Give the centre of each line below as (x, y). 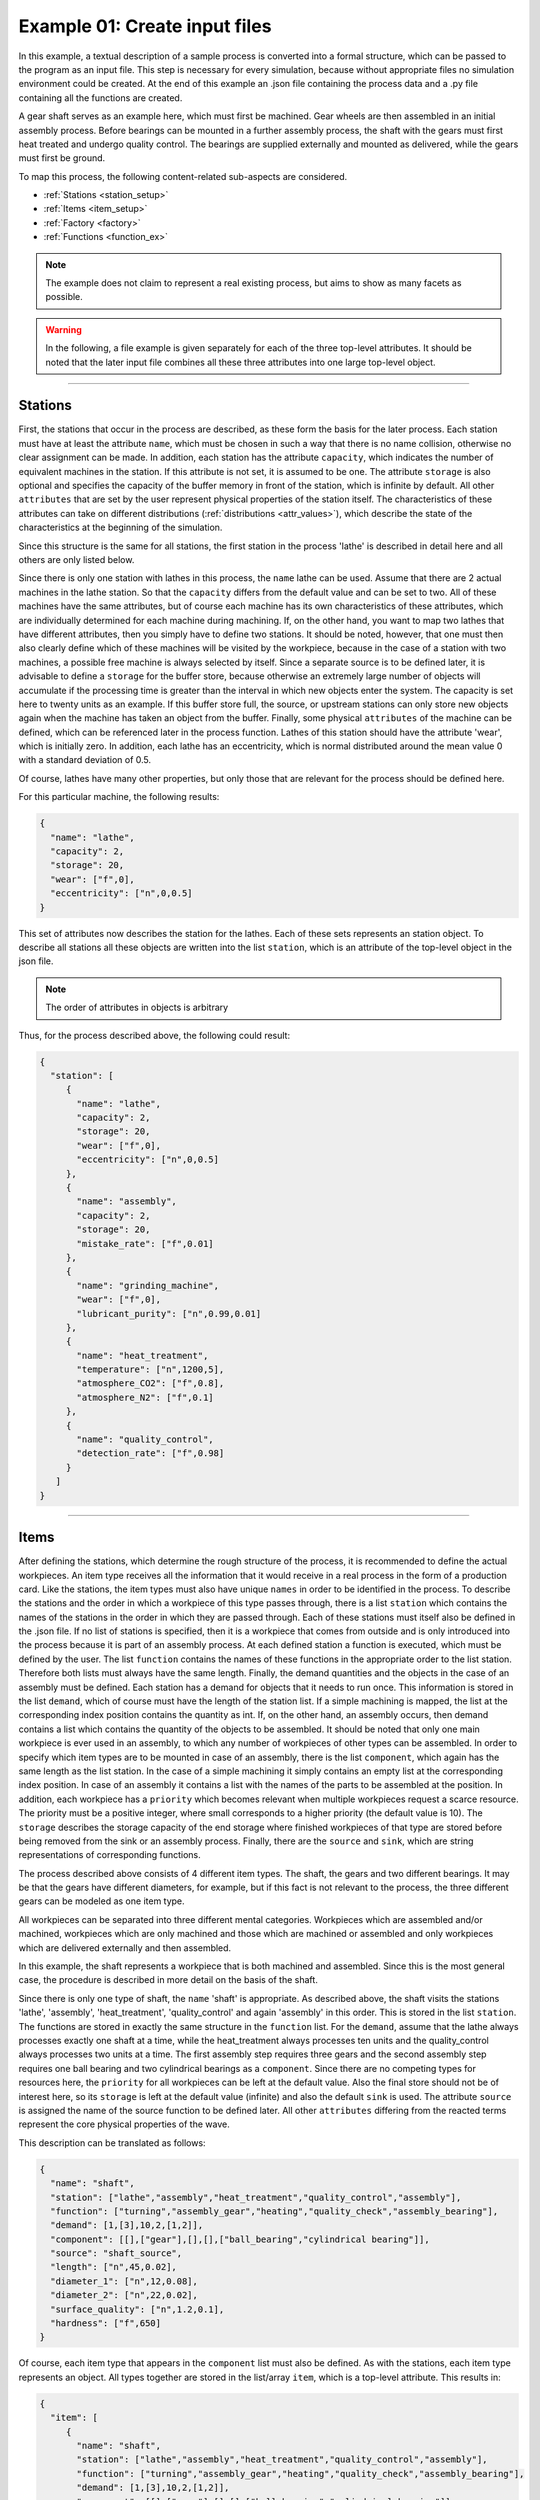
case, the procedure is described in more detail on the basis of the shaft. (168, 1980)
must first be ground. (62, 158)
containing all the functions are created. (100, 97)
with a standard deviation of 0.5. (85, 760)
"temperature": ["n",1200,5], (150, 1369)
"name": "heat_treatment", (142, 1355)
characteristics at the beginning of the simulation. (120, 527)
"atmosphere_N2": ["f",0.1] (145, 1397)
